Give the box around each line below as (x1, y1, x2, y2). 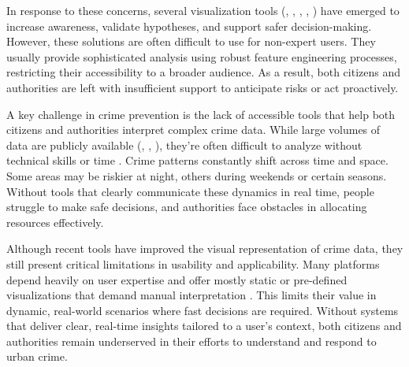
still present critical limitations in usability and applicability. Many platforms (6, 255, 380, 272)
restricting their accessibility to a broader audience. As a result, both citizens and (6, 64, 401, 80)
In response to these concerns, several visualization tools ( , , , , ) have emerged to (6, 2, 400, 18)
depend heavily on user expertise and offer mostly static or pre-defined (6, 271, 348, 287)
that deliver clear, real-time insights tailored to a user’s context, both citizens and (6, 317, 402, 334)
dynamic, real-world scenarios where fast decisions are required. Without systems (6, 302, 399, 318)
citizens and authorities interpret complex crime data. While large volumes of (6, 121, 381, 138)
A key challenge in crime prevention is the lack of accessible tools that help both (6, 106, 396, 122)
